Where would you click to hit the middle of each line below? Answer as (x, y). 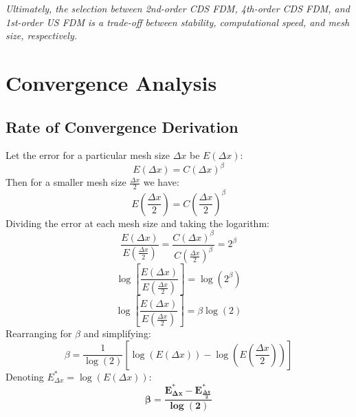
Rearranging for (39, 333)
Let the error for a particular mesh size (88, 155)
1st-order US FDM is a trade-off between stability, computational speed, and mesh (178, 22)
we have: (161, 182)
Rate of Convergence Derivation (122, 126)
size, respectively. (41, 35)
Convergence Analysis (111, 82)
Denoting (25, 376)
